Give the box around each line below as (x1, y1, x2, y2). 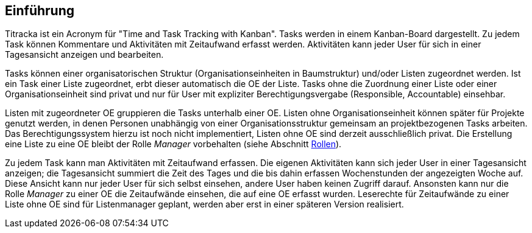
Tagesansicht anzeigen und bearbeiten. (5, 49, 164, 60)
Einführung (5, 3, 74, 18)
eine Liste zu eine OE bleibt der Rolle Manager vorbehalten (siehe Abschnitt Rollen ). (5, 139, 342, 150)
